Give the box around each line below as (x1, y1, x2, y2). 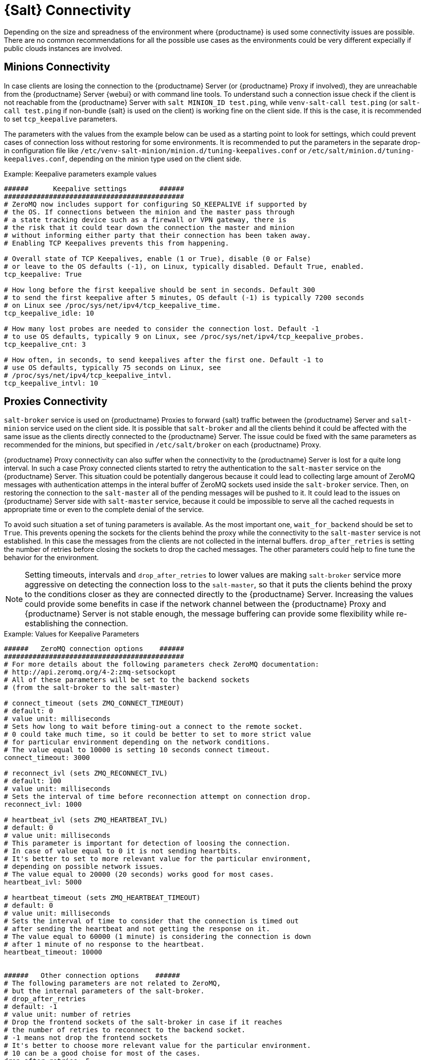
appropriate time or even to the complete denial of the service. (4, 505, 204, 514)
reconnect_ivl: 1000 (4, 800, 82, 809)
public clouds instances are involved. (4, 44, 122, 53)
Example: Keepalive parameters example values (4, 169, 157, 178)
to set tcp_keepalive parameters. (4, 114, 118, 123)
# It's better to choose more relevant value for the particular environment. (4, 1042, 311, 1050)
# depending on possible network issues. (4, 863, 164, 871)
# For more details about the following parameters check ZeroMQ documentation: (4, 660, 320, 669)
